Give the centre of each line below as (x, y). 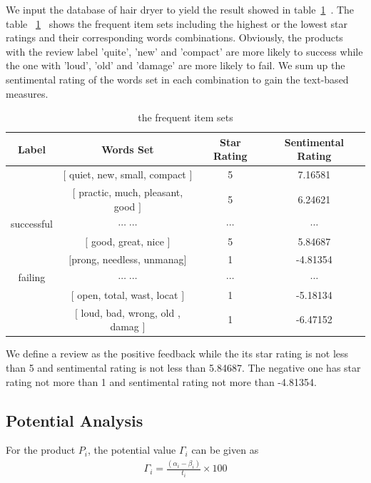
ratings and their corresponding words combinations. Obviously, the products (174, 37)
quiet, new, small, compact (128, 174)
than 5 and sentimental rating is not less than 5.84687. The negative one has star (183, 367)
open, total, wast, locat (128, 294)
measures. (27, 93)
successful (32, 224)
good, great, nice (127, 242)
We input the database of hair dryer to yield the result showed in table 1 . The (180, 9)
